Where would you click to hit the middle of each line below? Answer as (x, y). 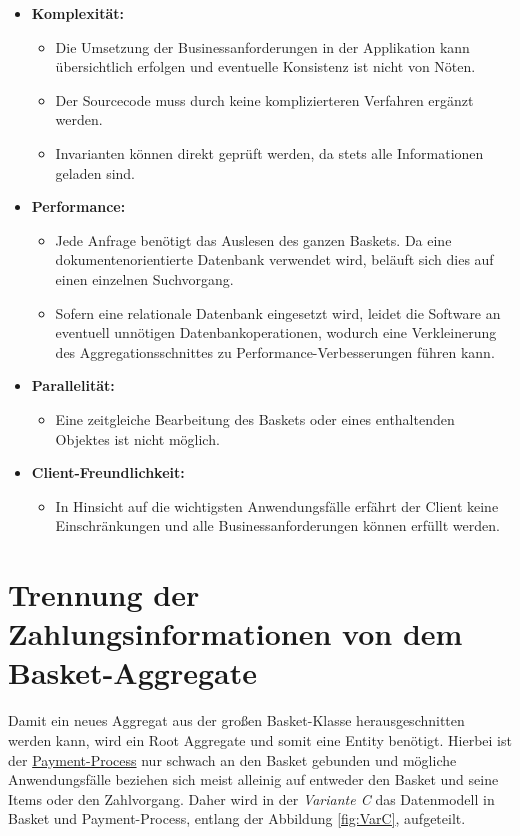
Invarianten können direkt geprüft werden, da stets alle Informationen (269, 152)
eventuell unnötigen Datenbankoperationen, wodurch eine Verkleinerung (276, 332)
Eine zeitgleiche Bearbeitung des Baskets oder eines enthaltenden (255, 418)
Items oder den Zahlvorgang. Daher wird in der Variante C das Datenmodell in (251, 798)
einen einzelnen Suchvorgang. (144, 278)
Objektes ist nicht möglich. (137, 438)
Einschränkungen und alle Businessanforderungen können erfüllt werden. (277, 525)
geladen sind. (95, 172)
